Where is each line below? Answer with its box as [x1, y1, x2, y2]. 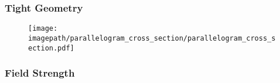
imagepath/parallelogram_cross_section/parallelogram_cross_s [28, 34, 276, 42]
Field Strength [5, 66, 75, 80]
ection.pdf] [28, 44, 74, 52]
